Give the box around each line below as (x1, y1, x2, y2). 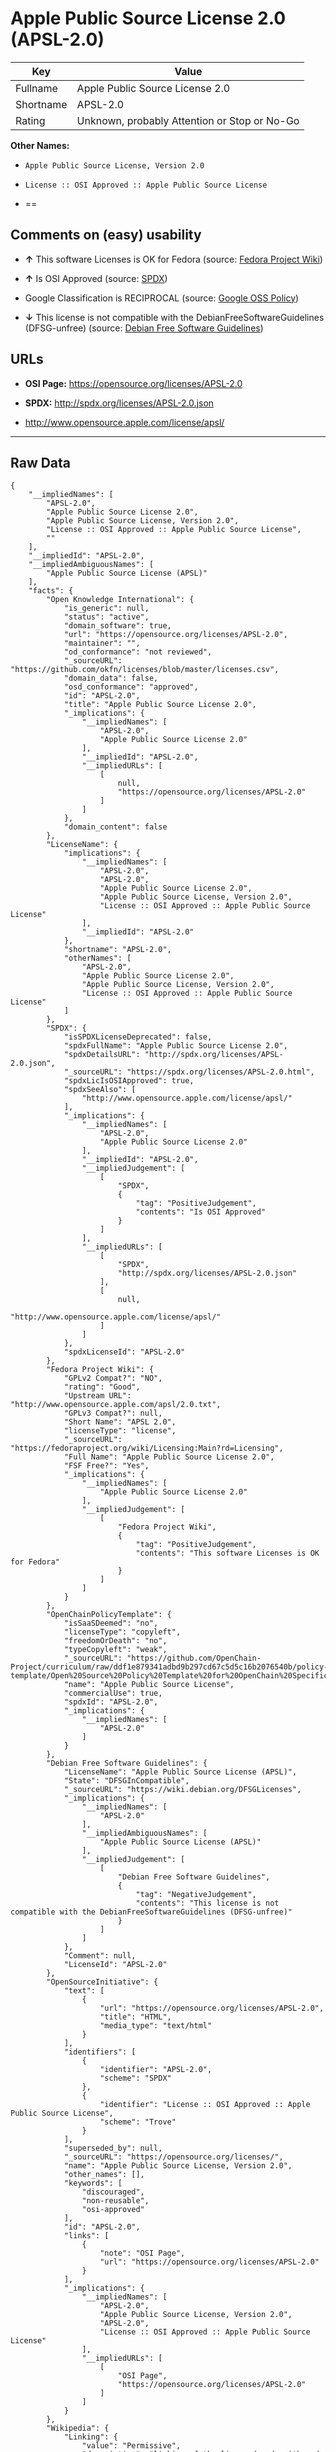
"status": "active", (63, 612, 150, 622)
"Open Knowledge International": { (46, 595, 195, 605)
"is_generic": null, (63, 603, 150, 614)
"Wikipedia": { (46, 2423, 110, 2434)
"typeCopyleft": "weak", (63, 1645, 168, 1655)
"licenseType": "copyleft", (63, 1627, 182, 1637)
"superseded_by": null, (63, 2143, 163, 2154)
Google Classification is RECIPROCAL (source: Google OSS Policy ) (24, 292, 300, 304)
